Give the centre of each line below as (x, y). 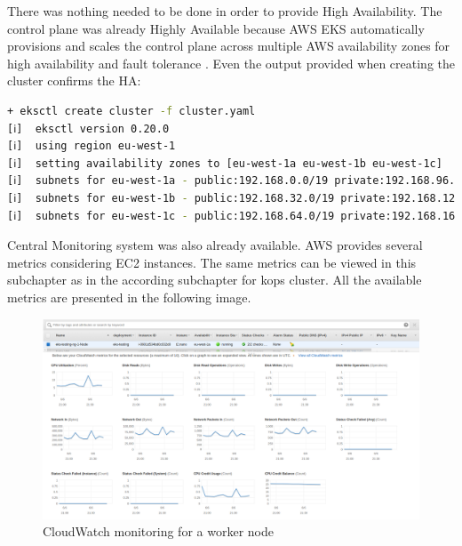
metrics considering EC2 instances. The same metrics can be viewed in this (212, 262)
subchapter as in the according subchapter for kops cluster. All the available (215, 280)
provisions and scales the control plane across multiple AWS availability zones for (229, 46)
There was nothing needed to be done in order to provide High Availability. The (225, 11)
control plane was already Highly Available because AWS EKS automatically (216, 28)
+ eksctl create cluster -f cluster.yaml (131, 111)
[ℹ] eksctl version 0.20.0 (88, 128)
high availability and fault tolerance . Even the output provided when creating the (231, 63)
